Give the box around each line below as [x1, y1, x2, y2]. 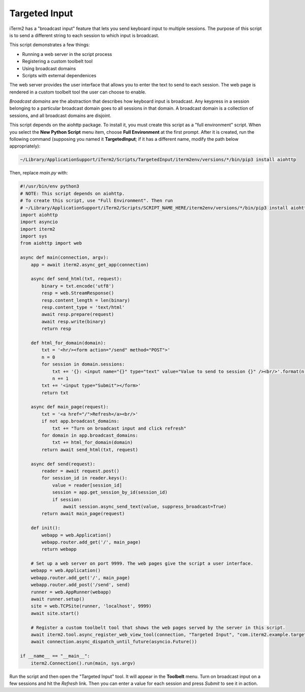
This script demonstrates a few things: [9, 42, 90, 48]
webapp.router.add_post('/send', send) [30, 582, 131, 588]
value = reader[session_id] [52, 482, 122, 488]
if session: [52, 496, 82, 502]
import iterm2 [20, 226, 55, 232]
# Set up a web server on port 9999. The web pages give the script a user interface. [30, 561, 254, 566]
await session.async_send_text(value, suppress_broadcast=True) [63, 503, 227, 509]
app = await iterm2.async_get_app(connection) [30, 262, 149, 267]
